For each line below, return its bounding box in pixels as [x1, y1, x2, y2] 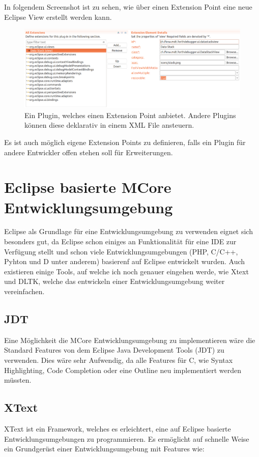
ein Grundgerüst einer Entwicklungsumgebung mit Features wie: [4, 443, 205, 454]
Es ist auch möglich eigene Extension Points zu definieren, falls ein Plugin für [4, 136, 246, 147]
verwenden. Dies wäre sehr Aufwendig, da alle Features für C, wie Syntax [4, 355, 233, 365]
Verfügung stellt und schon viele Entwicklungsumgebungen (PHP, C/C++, [4, 246, 238, 256]
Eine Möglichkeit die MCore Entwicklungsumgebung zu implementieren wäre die [4, 334, 255, 345]
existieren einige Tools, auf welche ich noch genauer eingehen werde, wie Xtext [4, 266, 249, 276]
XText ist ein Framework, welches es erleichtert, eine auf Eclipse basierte [4, 423, 231, 434]
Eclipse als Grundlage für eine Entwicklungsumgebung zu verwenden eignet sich [4, 226, 253, 237]
